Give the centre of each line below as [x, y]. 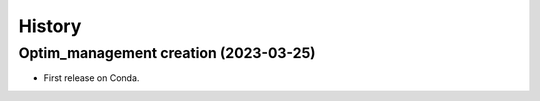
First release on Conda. [91, 78]
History [50, 26]
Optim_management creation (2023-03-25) [167, 53]
